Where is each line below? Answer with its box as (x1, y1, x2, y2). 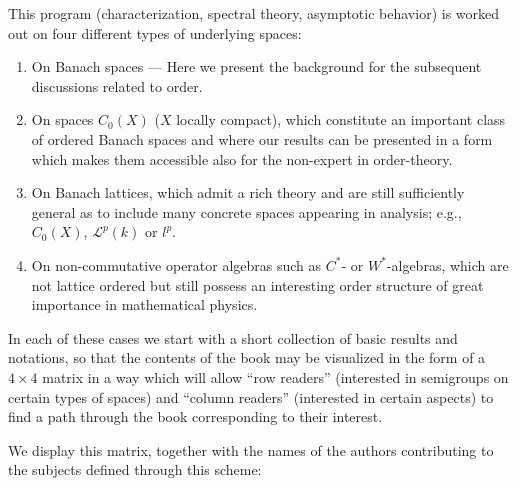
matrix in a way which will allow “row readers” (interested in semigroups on (42, 366, 509, 387)
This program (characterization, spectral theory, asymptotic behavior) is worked (8, 3, 500, 23)
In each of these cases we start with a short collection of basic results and (8, 327, 458, 348)
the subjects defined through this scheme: (8, 459, 262, 480)
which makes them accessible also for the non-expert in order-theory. (31, 148, 453, 169)
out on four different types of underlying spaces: (8, 22, 302, 43)
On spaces (31, 109, 94, 130)
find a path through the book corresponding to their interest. (8, 406, 383, 427)
